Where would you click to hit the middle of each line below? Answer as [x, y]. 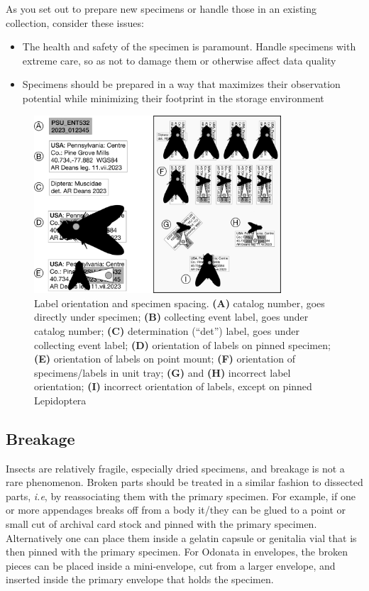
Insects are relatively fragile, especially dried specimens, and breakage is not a [175, 468]
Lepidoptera [60, 400]
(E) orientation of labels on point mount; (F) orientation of [165, 359]
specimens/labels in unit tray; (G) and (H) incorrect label [163, 372]
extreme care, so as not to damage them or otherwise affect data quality [179, 60]
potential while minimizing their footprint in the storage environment [173, 98]
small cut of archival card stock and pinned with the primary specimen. [161, 524]
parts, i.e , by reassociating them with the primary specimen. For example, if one [181, 496]
